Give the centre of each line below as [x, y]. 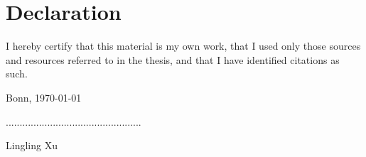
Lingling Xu [32, 145]
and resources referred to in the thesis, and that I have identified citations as [173, 59]
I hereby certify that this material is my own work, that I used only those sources [183, 46]
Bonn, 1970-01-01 [44, 97]
